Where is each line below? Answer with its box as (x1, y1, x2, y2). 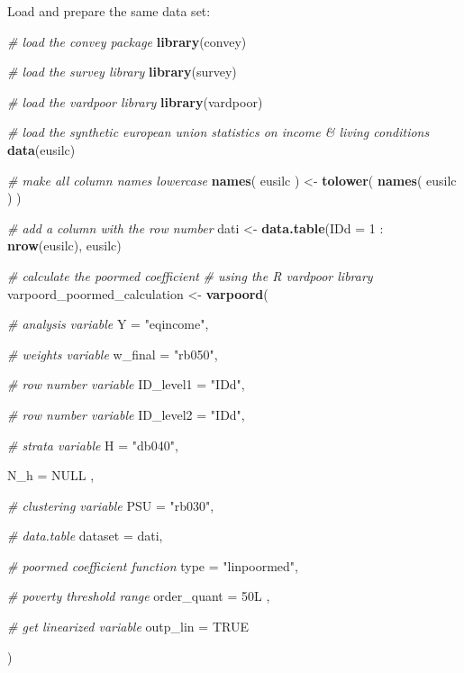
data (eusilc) (7, 140, 76, 159)
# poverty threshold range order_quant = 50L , (7, 587, 270, 605)
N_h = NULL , (7, 466, 95, 485)
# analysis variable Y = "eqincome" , (7, 314, 209, 333)
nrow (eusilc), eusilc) (7, 236, 122, 255)
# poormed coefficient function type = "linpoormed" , (7, 556, 298, 575)
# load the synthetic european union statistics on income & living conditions (7, 123, 430, 141)
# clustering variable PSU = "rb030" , (7, 496, 214, 514)
